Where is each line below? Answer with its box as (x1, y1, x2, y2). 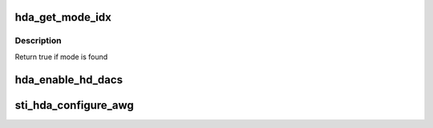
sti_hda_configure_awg (14, 98, 134, 112)
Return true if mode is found (14, 52, 108, 62)
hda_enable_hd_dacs (14, 73, 123, 86)
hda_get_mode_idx (14, 10, 111, 24)
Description (14, 35, 62, 46)
